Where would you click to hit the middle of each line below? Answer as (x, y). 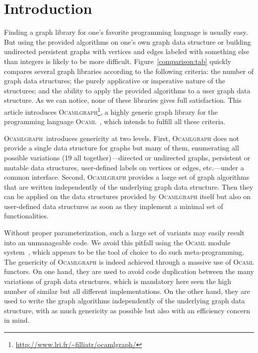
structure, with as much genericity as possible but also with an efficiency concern (127, 310)
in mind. (17, 320)
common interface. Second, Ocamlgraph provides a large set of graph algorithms (127, 177)
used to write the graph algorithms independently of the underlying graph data (125, 301)
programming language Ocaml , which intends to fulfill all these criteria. (115, 121)
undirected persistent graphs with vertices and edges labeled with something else (127, 51)
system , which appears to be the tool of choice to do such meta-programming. (124, 252)
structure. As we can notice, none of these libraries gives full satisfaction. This (123, 100)
